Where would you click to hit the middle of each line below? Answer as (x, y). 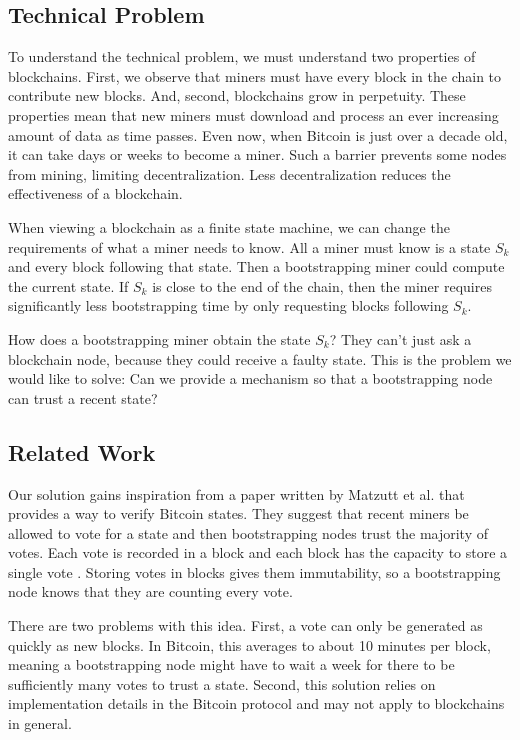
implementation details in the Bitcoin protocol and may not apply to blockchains (256, 703)
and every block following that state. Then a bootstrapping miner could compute (256, 266)
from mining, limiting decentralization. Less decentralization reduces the (229, 173)
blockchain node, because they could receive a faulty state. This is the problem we (260, 358)
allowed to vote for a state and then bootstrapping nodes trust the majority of (248, 532)
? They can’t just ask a (400, 338)
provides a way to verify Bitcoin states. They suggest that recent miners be (238, 513)
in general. (40, 723)
